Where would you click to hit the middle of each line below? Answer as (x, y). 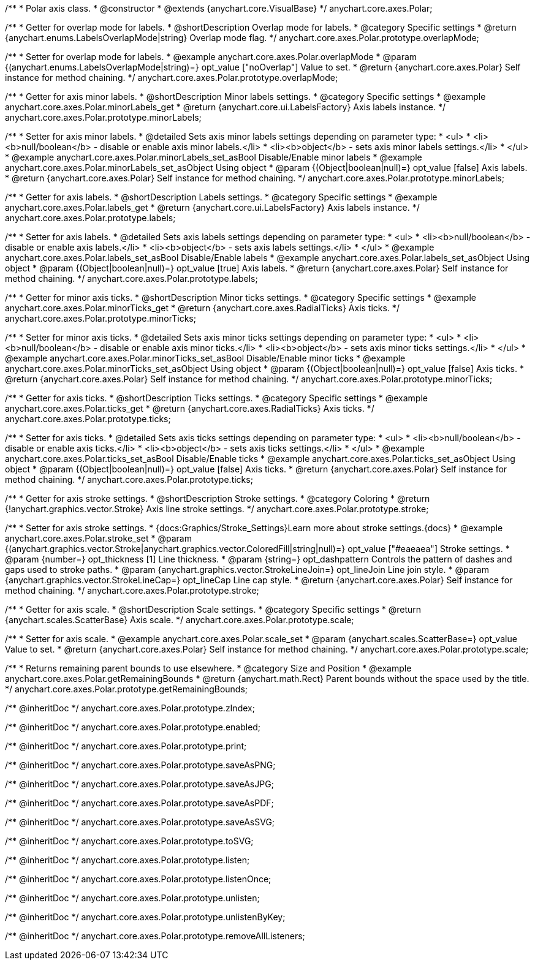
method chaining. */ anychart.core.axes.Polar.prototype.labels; (131, 278)
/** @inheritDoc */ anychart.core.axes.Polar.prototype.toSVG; (129, 841)
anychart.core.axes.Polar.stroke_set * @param (98, 538)
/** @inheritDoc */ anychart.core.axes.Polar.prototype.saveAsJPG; (139, 784)
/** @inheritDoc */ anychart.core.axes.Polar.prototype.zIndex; (130, 708)
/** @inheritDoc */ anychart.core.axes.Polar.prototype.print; (126, 746)
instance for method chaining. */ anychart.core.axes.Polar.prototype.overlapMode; (172, 78)
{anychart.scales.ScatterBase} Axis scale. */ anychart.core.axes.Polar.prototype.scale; (180, 620)
